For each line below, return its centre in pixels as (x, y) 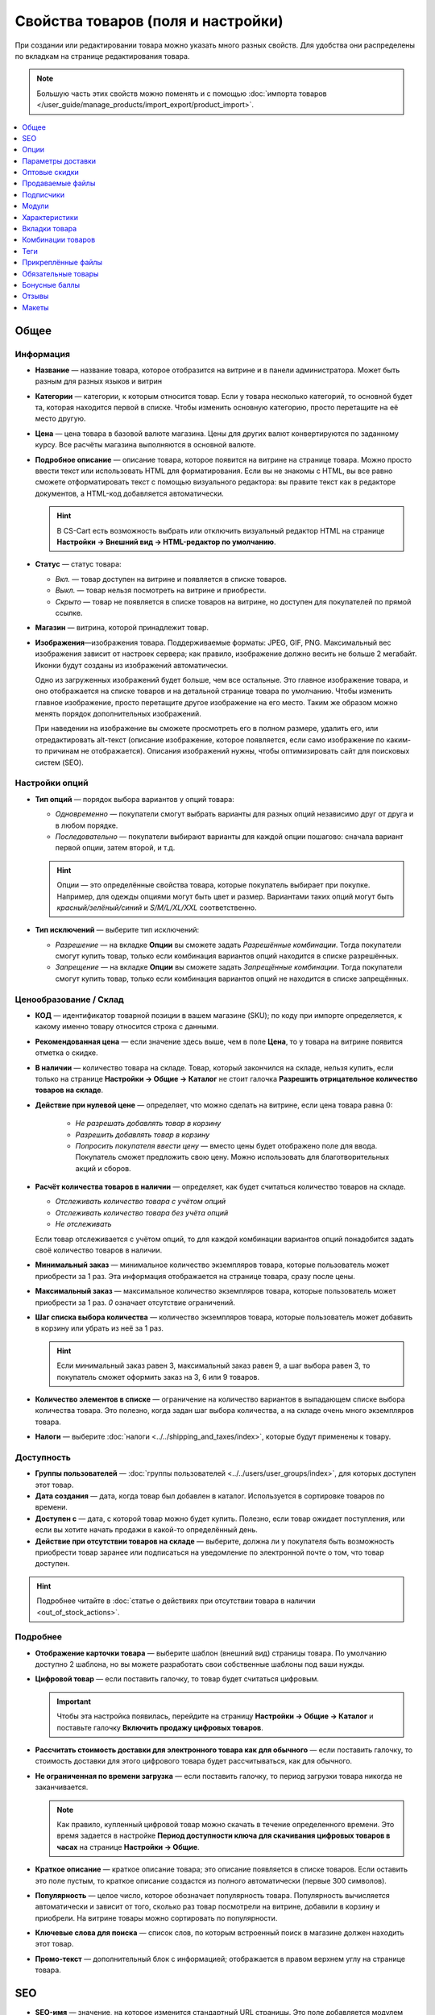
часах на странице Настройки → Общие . (128, 1847)
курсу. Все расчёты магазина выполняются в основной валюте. (146, 445)
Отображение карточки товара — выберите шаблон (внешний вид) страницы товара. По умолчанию (211, 1653)
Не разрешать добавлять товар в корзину (148, 1124)
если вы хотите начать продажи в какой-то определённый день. (146, 1530)
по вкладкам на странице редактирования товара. (102, 56)
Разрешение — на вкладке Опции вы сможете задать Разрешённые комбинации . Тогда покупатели (228, 945)
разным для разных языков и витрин (99, 381)
